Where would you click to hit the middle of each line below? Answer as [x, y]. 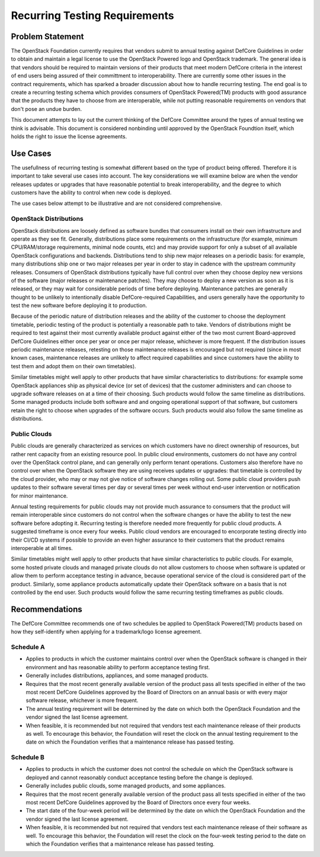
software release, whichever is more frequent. [82, 700]
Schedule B [28, 757]
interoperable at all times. [42, 548]
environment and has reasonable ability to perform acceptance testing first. [118, 667]
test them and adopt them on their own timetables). [73, 366]
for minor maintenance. [39, 495]
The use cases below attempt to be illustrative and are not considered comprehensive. [116, 203]
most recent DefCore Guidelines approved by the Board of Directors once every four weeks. [138, 802]
